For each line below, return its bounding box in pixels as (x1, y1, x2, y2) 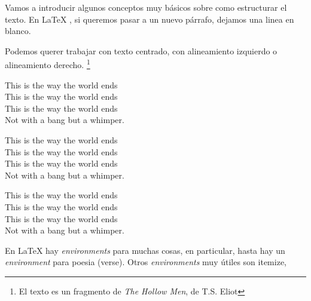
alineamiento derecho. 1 (5, 57, 90, 71)
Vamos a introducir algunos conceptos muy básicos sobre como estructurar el (5, 1, 287, 13)
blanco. (5, 24, 31, 37)
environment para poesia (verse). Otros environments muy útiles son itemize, (5, 256, 286, 268)
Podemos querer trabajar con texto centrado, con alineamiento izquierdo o (5, 44, 278, 57)
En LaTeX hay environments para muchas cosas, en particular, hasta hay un (5, 244, 285, 256)
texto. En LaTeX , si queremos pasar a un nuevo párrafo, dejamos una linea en (5, 13, 294, 25)
